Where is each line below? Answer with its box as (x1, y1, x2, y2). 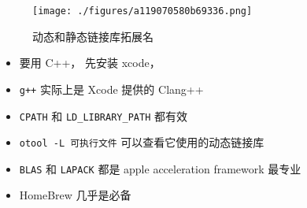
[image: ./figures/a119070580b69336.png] (32, 6, 253, 17)
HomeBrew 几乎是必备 (19, 187, 131, 203)
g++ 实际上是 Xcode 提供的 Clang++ (19, 80, 204, 97)
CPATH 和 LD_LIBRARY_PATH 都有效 (19, 107, 187, 124)
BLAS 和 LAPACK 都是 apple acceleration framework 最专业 (19, 160, 301, 176)
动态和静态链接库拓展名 (32, 28, 153, 44)
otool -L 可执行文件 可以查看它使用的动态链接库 (19, 134, 264, 150)
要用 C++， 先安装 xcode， (19, 54, 161, 71)
